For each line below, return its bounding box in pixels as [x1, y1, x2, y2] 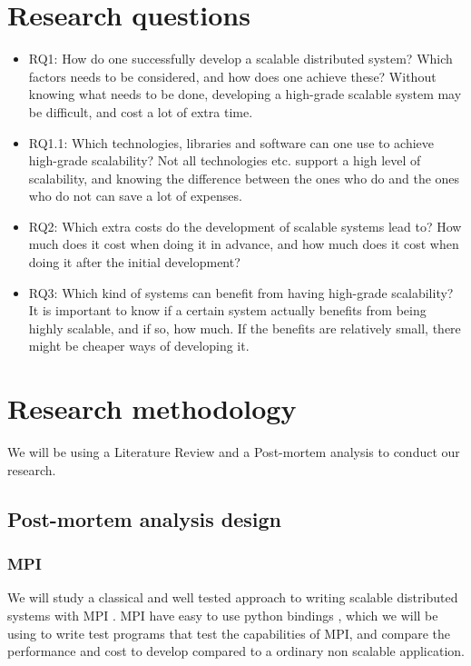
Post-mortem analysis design [7, 504, 281, 532]
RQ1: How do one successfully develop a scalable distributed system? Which [28, 49, 453, 68]
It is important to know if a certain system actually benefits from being [28, 301, 427, 320]
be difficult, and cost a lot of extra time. [28, 102, 253, 121]
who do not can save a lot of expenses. [28, 186, 242, 205]
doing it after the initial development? [28, 253, 240, 272]
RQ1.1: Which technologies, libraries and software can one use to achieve [28, 133, 435, 152]
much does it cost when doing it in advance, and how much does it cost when [28, 234, 459, 253]
